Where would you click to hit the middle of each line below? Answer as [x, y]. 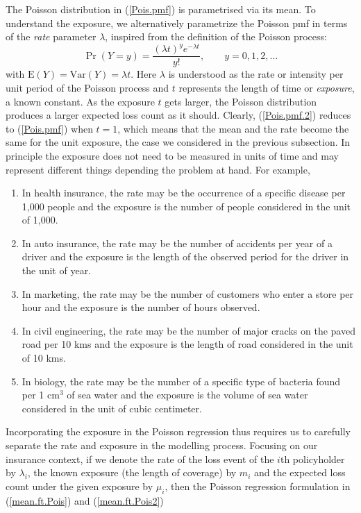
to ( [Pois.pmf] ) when [49, 128]
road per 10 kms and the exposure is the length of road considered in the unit [187, 344]
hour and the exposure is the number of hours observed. [141, 307]
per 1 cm [41, 395]
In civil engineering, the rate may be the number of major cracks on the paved [188, 330]
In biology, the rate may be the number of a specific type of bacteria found [181, 381]
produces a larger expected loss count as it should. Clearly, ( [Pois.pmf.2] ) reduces [178, 115]
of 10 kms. [44, 358]
